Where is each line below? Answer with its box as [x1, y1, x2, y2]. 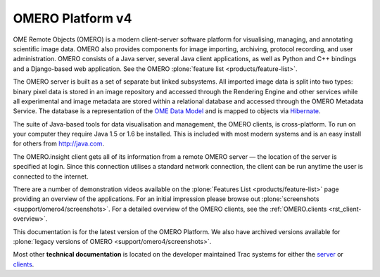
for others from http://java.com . [13, 139, 105, 148]
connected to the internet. [13, 172, 89, 181]
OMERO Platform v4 [13, 11, 132, 26]
